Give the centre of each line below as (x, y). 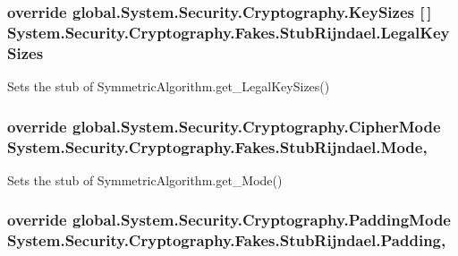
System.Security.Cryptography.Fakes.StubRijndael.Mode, (217, 146)
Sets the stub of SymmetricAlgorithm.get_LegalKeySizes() (169, 86)
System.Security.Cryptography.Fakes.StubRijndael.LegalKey (229, 32)
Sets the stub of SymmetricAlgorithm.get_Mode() (145, 179)
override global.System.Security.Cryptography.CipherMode (224, 126)
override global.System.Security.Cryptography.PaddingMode (229, 220)
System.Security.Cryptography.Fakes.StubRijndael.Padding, (227, 240)
